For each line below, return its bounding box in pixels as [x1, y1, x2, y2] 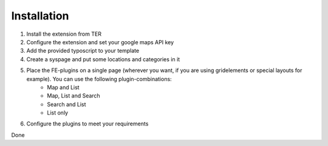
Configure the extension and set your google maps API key [26, 38, 174, 45]
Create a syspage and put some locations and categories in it [26, 55, 180, 63]
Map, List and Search [47, 92, 100, 99]
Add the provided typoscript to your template [26, 47, 140, 55]
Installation [11, 9, 69, 22]
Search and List [47, 101, 86, 108]
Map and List [47, 84, 80, 91]
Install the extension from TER [26, 30, 101, 38]
